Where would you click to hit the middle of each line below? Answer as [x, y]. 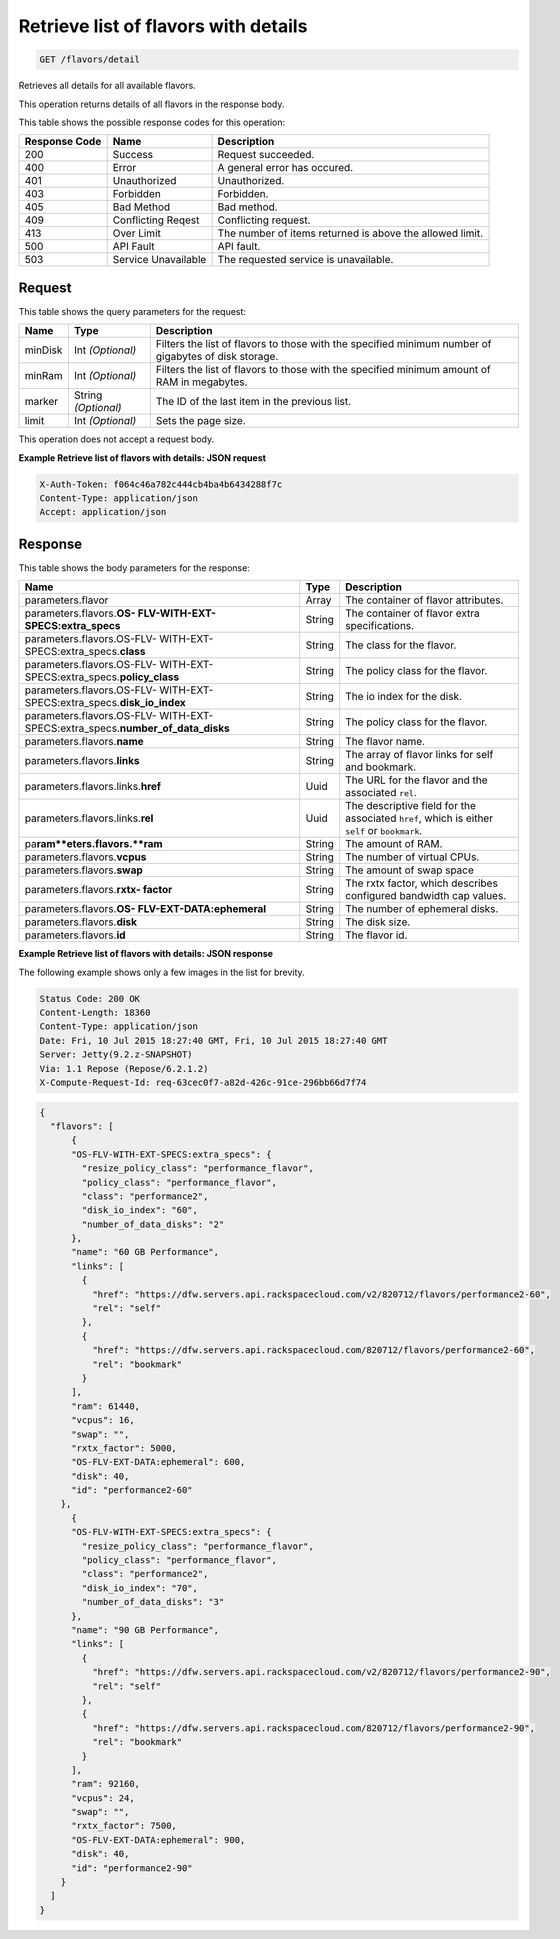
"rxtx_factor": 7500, [124, 1826]
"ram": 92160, [105, 1784]
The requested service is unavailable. [305, 260]
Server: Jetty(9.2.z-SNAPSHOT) [116, 1054]
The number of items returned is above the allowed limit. [350, 233]
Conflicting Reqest [156, 220]
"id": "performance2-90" [132, 1868]
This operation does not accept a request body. [116, 439]
